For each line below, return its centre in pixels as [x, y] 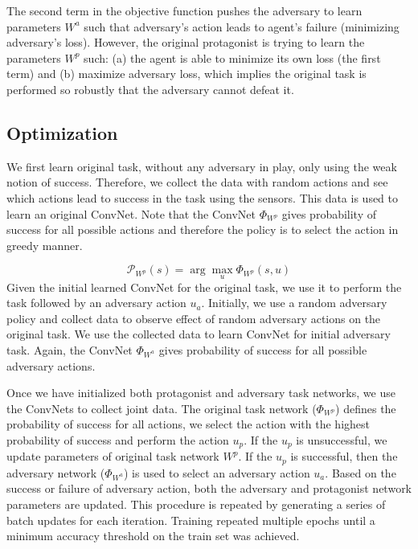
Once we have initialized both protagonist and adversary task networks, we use [201, 393]
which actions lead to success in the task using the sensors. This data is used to [203, 197]
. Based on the [361, 472]
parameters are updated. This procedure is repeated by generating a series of [196, 504]
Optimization [62, 132]
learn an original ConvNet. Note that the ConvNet [131, 213]
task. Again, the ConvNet [70, 349]
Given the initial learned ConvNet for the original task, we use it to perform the [204, 287]
